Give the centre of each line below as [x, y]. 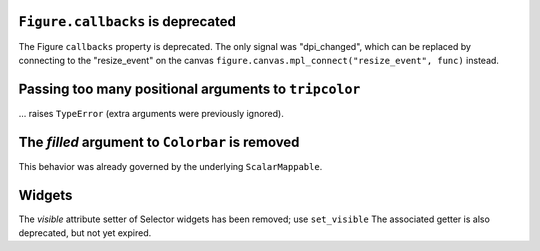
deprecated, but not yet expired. [85, 233]
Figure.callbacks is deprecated [127, 21]
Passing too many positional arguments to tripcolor [189, 88]
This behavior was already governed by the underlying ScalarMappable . [170, 166]
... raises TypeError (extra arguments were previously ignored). [151, 113]
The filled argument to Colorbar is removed [159, 141]
